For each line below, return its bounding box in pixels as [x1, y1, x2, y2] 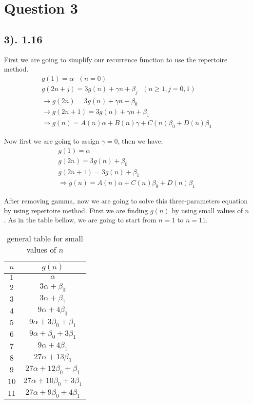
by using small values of [172, 205, 243, 215]
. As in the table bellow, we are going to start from [4, 215, 156, 225]
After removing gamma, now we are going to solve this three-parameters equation [4, 196, 248, 206]
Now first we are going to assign [4, 136, 99, 146]
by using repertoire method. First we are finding [4, 205, 148, 215]
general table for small [7, 233, 83, 244]
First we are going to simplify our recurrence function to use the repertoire [4, 54, 228, 64]
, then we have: [117, 136, 163, 146]
